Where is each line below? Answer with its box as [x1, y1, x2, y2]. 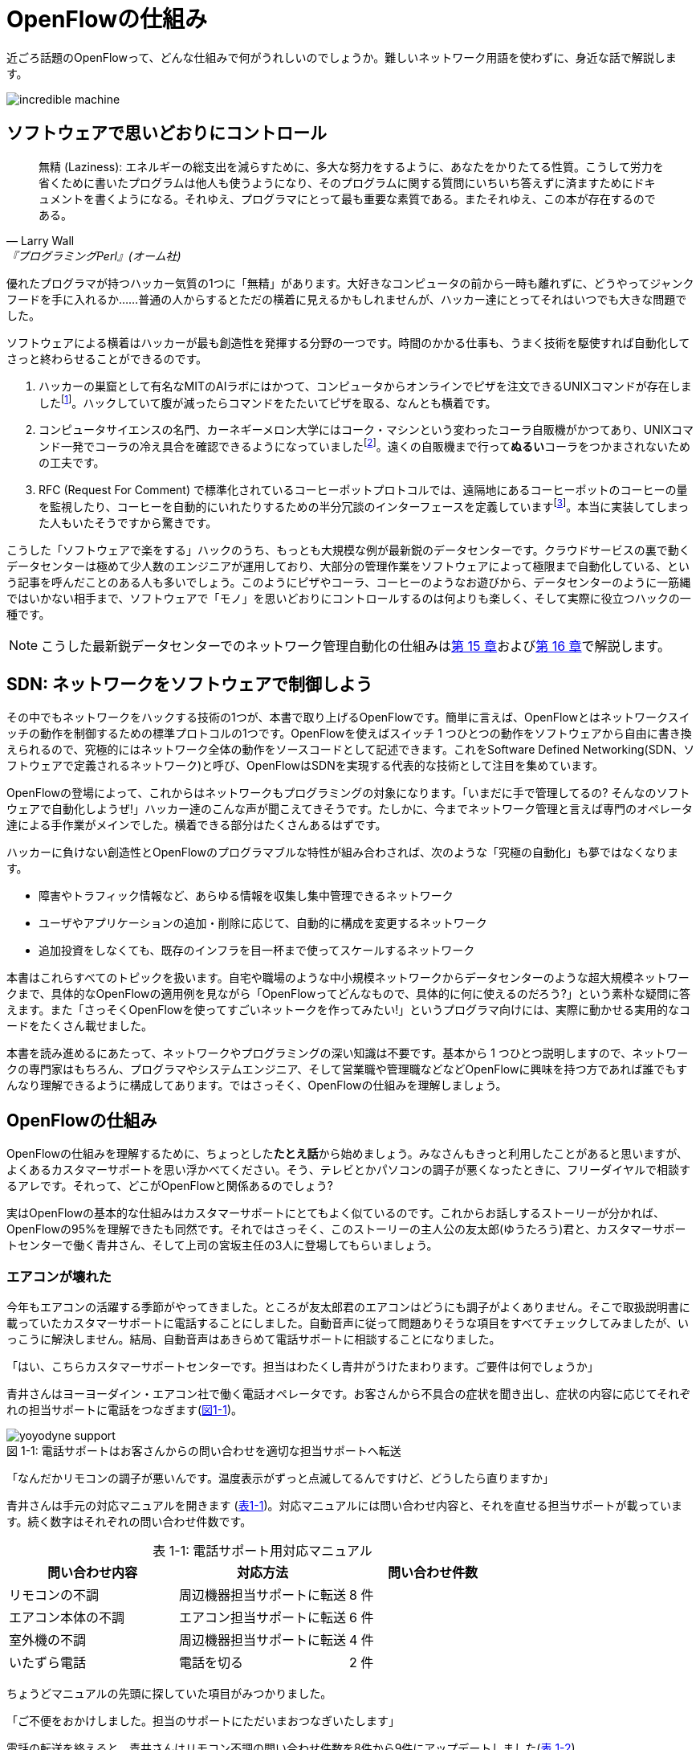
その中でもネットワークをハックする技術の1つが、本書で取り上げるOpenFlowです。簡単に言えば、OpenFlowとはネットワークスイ [6, 710, 690, 725]
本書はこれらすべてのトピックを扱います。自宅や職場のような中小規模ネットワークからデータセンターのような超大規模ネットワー [6, 971, 690, 985]
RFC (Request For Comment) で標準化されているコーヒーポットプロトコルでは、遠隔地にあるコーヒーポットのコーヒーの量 [39, 482, 688, 497]
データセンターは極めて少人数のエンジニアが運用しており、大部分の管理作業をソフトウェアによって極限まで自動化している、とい [6, 558, 690, 573]
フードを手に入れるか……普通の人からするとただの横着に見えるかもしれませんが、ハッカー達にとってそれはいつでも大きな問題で [6, 292, 687, 306]
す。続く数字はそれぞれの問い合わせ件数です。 [6, 1515, 252, 1528]
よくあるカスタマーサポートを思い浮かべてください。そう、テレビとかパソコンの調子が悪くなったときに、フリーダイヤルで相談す [6, 1163, 690, 1177]
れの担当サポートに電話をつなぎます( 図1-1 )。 [6, 1403, 243, 1417]
